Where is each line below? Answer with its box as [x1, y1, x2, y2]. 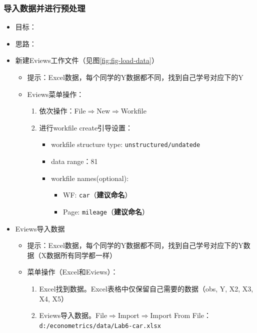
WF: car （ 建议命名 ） [62, 189, 132, 200]
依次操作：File [39, 105, 86, 116]
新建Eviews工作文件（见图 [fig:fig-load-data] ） [15, 55, 158, 65]
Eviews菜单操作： [27, 88, 84, 99]
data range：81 [51, 156, 98, 166]
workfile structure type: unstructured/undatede [51, 139, 200, 149]
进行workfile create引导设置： [39, 122, 133, 132]
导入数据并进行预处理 [3, 1, 85, 14]
